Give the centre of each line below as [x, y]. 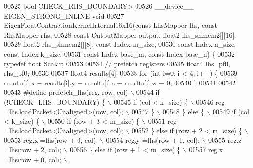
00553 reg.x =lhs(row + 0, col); [51, 140]
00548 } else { [183, 111]
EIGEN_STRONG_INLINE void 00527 [64, 15]
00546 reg [210, 101]
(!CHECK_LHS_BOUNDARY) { [55, 101]
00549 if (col [231, 111]
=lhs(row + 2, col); [33, 149]
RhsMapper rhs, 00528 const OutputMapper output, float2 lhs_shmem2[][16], [120, 34]
